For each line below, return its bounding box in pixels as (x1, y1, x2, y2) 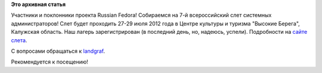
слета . (11, 36, 27, 44)
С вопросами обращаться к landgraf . (11, 47, 106, 55)
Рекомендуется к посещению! (11, 58, 89, 65)
